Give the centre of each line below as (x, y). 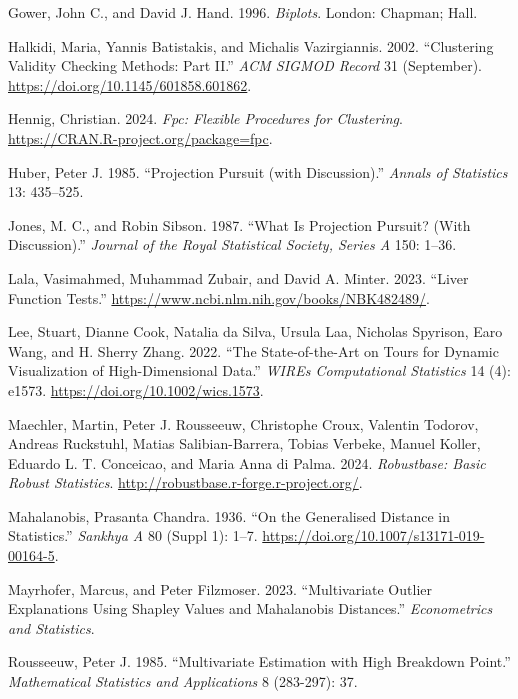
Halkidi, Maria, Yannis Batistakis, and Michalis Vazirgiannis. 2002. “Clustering (251, 45)
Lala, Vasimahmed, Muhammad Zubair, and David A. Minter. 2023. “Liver (238, 277)
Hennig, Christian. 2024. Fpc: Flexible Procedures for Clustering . (205, 118)
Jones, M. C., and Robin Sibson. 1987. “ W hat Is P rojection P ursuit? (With (239, 224)
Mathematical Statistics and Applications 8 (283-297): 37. (183, 681)
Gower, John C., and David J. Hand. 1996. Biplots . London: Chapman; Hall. (243, 12)
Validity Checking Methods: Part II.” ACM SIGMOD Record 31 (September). (245, 65)
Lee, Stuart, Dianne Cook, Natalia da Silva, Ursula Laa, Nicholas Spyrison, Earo (255, 331)
